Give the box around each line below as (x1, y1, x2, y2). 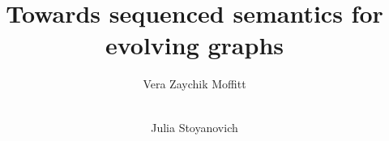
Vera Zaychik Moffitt (143, 75, 246, 92)
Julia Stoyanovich (151, 118, 238, 135)
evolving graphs (105, 28, 284, 62)
